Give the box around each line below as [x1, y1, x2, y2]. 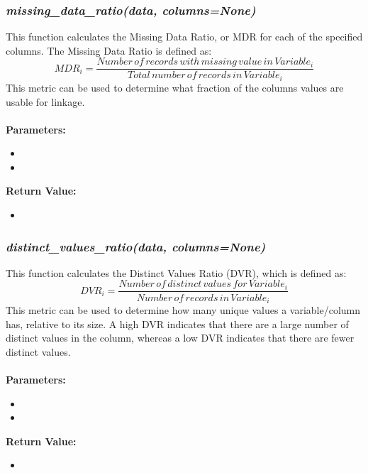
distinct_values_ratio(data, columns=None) [6, 237, 266, 255]
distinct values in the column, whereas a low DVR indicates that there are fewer [6, 330, 355, 345]
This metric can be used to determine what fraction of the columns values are [6, 80, 344, 94]
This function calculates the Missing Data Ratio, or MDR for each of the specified [6, 29, 363, 44]
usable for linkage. [6, 94, 85, 109]
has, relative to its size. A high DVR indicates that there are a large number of [6, 316, 349, 331]
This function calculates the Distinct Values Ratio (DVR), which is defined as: [6, 265, 347, 280]
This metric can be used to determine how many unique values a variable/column [6, 303, 361, 317]
